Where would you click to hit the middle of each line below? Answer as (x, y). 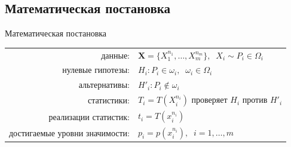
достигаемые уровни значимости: (69, 132)
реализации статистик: (89, 116)
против (255, 99)
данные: (115, 55)
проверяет (209, 99)
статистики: (109, 100)
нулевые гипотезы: (96, 70)
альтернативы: (104, 85)
